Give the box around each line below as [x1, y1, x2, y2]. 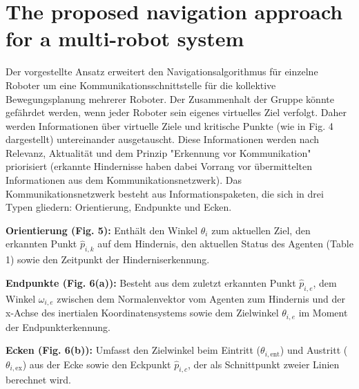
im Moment [298, 305, 348, 320]
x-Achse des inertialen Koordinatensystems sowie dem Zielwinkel [6, 305, 279, 320]
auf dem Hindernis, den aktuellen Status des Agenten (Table [97, 236, 353, 251]
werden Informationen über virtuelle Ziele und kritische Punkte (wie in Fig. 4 [6, 118, 333, 133]
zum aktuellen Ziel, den [211, 222, 311, 237]
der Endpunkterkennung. [6, 319, 110, 334]
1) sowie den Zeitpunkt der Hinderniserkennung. [6, 252, 210, 267]
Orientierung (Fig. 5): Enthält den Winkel [6, 222, 198, 237]
